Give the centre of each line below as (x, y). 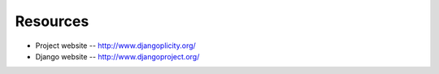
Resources (52, 21)
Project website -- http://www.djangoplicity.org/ (116, 46)
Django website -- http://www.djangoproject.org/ (117, 56)
